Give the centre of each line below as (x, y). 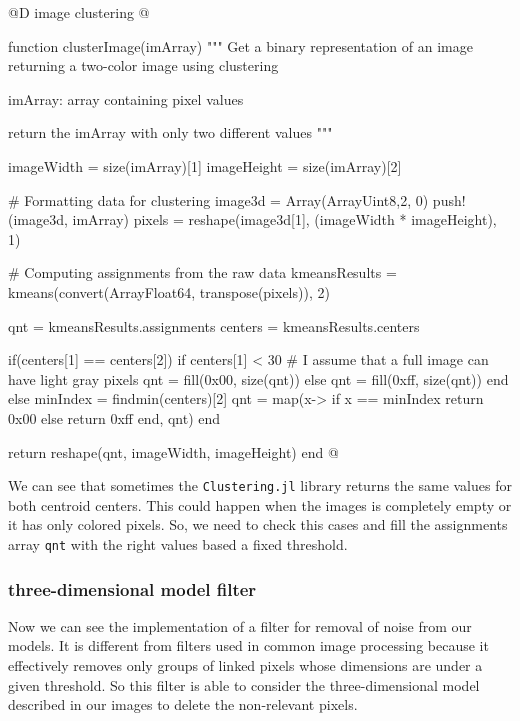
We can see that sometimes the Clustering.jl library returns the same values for (260, 485)
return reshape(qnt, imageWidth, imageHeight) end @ (173, 451)
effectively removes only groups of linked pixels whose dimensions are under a (245, 665)
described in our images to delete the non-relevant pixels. (183, 704)
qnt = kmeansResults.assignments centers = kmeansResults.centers (214, 325)
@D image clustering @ (79, 12)
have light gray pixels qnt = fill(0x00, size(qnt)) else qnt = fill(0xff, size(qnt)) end (258, 378)
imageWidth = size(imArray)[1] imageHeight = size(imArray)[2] (205, 165)
